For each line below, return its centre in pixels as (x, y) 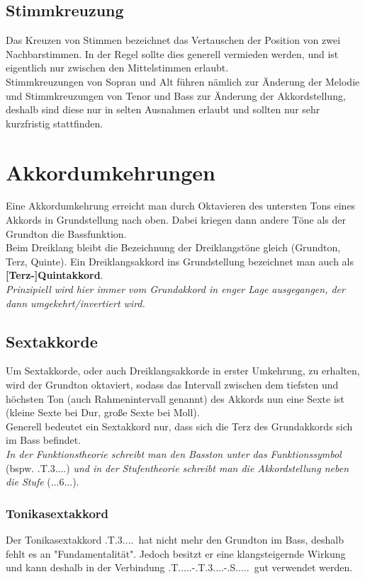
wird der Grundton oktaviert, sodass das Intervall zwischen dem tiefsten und (172, 385)
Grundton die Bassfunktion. (66, 233)
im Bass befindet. (44, 440)
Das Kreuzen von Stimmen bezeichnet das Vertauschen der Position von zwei (173, 40)
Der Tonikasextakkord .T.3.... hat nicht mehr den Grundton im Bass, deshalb (175, 539)
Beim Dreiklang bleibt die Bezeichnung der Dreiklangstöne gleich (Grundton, (173, 247)
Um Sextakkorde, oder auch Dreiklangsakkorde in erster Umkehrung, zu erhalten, (183, 371)
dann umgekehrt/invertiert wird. (75, 303)
